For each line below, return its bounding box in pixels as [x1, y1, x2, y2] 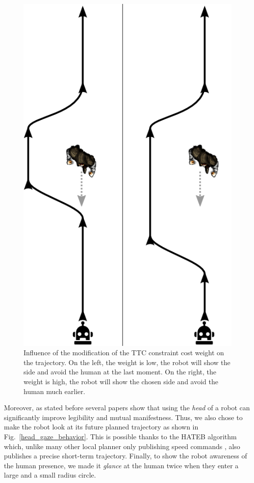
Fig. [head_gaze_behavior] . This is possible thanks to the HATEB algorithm [4, 431, 237, 441]
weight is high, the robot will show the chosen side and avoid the [24, 376, 218, 387]
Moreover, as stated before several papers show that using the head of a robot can [4, 402, 250, 413]
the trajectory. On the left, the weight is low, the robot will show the [24, 357, 230, 367]
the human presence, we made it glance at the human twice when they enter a [4, 460, 239, 470]
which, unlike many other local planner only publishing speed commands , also [4, 441, 240, 451]
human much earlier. [24, 386, 85, 396]
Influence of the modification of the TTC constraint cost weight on [24, 347, 224, 358]
